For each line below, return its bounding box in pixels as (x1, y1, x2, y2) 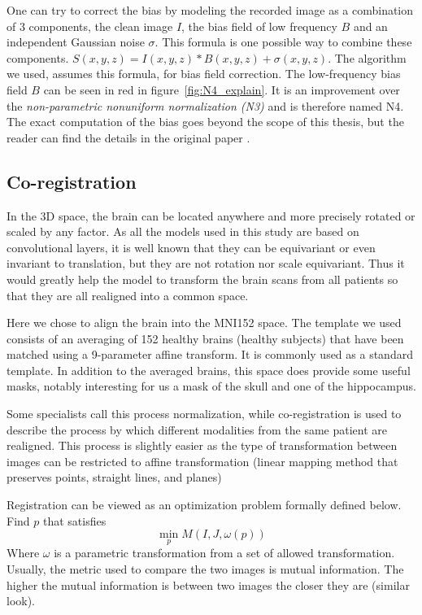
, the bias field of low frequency (181, 17, 337, 34)
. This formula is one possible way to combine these (154, 33, 412, 50)
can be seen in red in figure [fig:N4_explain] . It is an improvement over (43, 81, 400, 98)
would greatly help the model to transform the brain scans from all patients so (7, 270, 398, 287)
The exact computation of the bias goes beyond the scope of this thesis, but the (7, 113, 404, 130)
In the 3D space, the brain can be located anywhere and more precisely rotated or (7, 207, 415, 224)
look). (7, 592, 36, 609)
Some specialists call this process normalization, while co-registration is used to (7, 405, 402, 422)
